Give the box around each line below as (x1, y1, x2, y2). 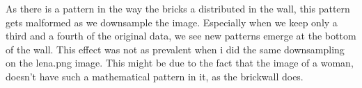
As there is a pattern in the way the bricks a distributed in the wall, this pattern (6, 1, 350, 15)
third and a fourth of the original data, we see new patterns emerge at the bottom (6, 28, 356, 43)
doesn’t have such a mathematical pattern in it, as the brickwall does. (6, 69, 304, 83)
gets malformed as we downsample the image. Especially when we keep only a (6, 15, 338, 29)
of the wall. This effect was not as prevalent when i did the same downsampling (6, 42, 345, 56)
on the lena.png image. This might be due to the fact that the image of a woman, (6, 55, 354, 70)
